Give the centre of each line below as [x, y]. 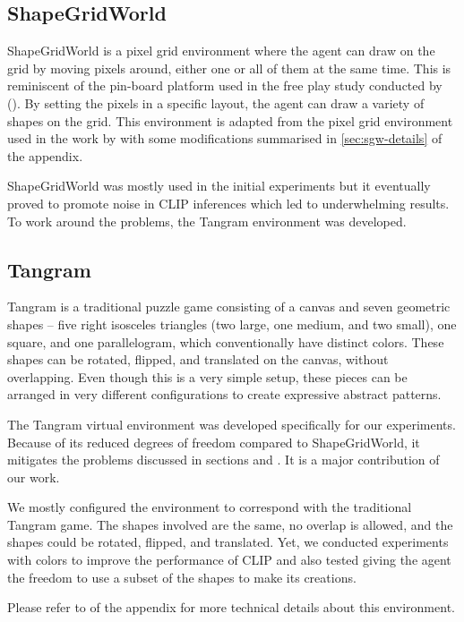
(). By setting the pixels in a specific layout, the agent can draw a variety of [216, 102]
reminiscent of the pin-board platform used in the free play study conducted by [225, 85]
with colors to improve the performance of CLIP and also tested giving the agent [229, 560]
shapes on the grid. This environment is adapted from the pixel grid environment [230, 120]
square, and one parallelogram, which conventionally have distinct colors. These [226, 341]
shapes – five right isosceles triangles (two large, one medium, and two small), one [232, 324]
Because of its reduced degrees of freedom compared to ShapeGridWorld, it [214, 442]
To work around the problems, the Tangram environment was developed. [207, 221]
